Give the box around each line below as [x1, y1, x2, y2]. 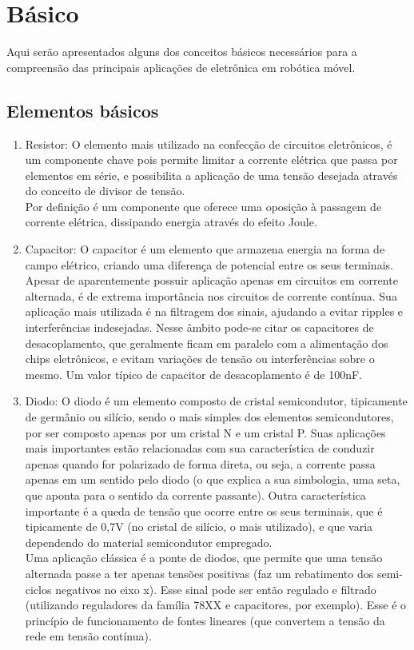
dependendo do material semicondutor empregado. [25, 533, 273, 550]
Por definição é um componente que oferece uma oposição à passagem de [25, 197, 382, 214]
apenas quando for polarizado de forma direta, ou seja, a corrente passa [25, 455, 376, 472]
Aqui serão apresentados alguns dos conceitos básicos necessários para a [6, 43, 357, 60]
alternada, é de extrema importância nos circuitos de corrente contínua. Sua [25, 287, 397, 304]
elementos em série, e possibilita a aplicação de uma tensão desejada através [25, 166, 398, 183]
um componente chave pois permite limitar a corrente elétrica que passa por [25, 151, 398, 168]
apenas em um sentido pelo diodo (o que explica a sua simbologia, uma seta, [25, 471, 400, 488]
